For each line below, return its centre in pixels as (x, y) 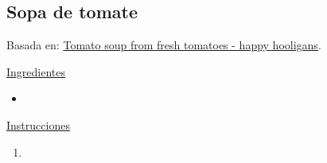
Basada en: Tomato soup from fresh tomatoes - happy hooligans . (164, 45)
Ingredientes (36, 71)
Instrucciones (38, 124)
